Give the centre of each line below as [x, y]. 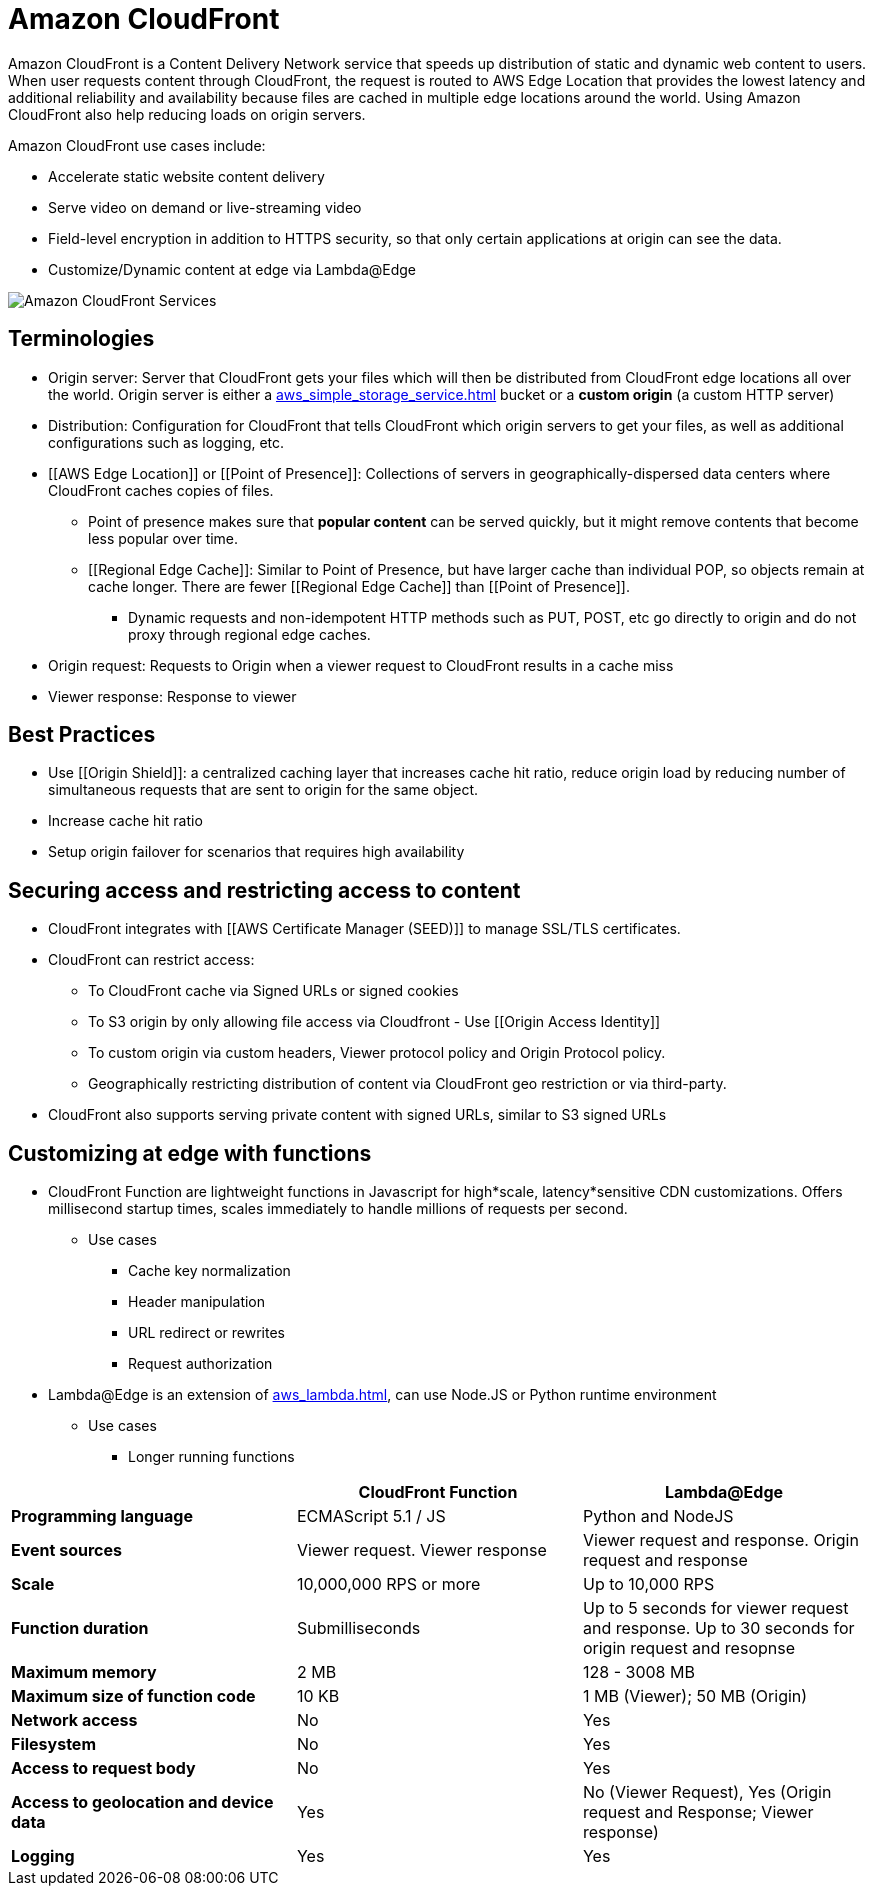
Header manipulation [197, 1302]
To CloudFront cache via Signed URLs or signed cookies [273, 991]
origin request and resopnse [688, 1648]
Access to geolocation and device [142, 1802]
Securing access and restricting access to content [264, 890]
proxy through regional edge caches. [249, 634]
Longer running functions [211, 1457]
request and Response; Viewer [698, 1812]
